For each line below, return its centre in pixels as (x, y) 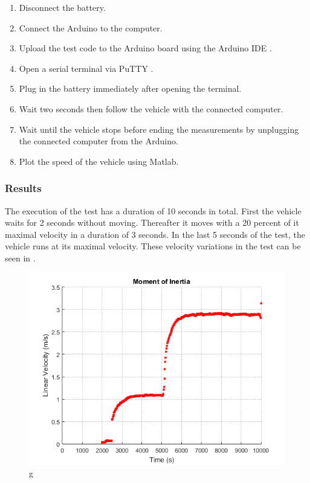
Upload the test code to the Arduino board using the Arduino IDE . (145, 48)
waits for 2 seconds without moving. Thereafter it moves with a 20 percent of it (152, 222)
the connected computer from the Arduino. (98, 141)
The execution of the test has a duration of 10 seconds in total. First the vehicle (153, 210)
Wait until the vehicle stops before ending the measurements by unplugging (159, 129)
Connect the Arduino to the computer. (91, 27)
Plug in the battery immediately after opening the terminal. (130, 88)
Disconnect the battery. (62, 7)
